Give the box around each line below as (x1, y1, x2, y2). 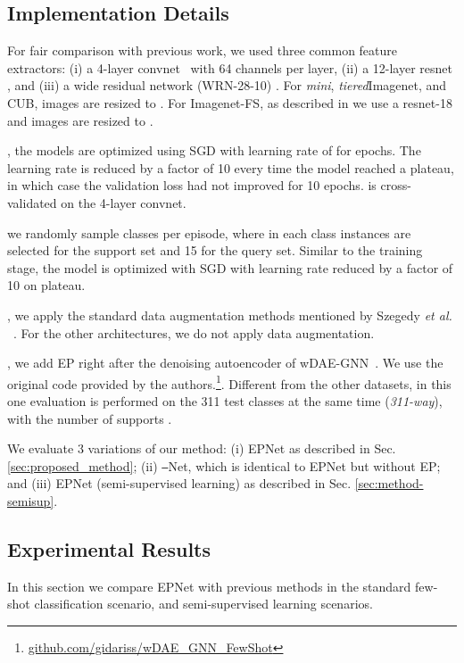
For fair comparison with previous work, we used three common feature (7, 41, 398, 60)
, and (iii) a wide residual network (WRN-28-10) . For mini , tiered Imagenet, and (7, 76, 447, 95)
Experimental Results (7, 535, 211, 562)
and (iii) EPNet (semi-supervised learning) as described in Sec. (7, 474, 352, 493)
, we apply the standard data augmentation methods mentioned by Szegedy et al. (7, 305, 452, 324)
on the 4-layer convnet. (61, 193, 186, 211)
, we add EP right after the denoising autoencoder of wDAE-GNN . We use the (7, 353, 443, 372)
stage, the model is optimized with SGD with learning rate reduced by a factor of (7, 258, 453, 277)
